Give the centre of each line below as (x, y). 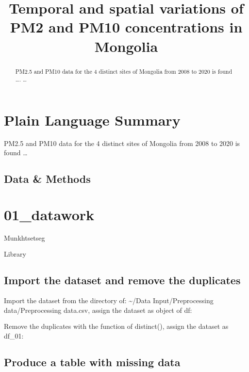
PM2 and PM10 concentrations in (126, 27)
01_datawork (49, 214)
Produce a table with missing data (92, 362)
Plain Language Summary (92, 120)
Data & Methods (47, 179)
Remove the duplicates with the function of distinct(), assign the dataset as (116, 326)
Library (15, 254)
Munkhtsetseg (25, 237)
